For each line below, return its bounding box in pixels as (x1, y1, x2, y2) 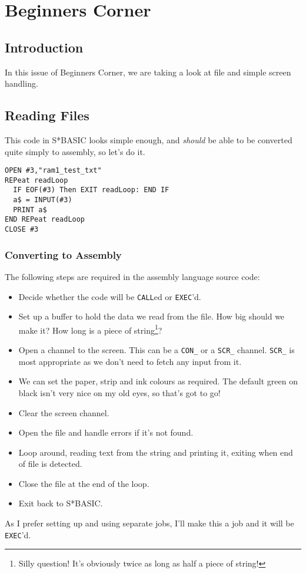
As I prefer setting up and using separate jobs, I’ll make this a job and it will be (5, 517, 294, 529)
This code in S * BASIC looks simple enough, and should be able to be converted (5, 133, 292, 146)
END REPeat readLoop (5, 215, 85, 224)
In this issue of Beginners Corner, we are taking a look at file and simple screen (5, 65, 291, 78)
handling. (5, 77, 38, 90)
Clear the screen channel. (18, 406, 109, 419)
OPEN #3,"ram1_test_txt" (5, 166, 102, 175)
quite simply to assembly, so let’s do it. (5, 145, 145, 157)
